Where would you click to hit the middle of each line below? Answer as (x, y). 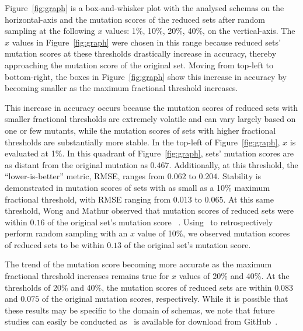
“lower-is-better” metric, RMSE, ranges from (85, 176)
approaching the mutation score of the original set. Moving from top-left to (139, 65)
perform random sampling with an (66, 233)
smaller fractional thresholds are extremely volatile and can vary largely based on (150, 119)
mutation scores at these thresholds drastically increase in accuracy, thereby (141, 53)
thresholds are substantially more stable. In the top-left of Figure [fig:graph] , (142, 142)
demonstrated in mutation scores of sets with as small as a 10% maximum (137, 187)
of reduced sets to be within (55, 244)
